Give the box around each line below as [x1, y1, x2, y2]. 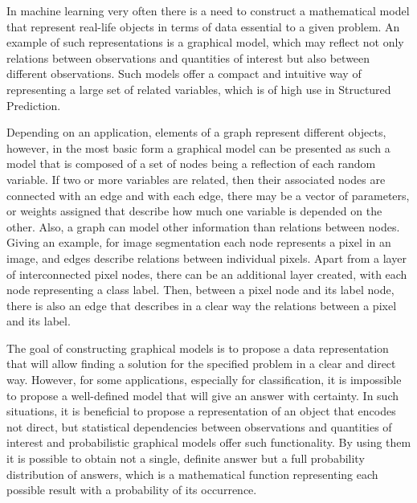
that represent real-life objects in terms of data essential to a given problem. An [6, 18, 400, 35]
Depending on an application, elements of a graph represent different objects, [6, 124, 386, 141]
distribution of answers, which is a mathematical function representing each [6, 465, 378, 482]
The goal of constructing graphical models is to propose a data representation [6, 339, 389, 356]
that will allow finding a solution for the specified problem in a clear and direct [6, 355, 396, 372]
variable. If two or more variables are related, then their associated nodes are [6, 170, 386, 187]
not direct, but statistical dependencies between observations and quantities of [6, 418, 392, 435]
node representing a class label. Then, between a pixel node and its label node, [6, 281, 395, 298]
